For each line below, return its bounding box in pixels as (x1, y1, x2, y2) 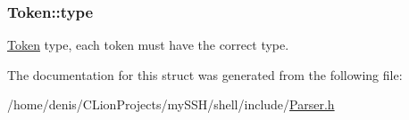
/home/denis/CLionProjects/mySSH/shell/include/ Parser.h (7, 95, 335, 114)
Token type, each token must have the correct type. (7, 36, 289, 54)
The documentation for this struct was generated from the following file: (7, 65, 403, 84)
